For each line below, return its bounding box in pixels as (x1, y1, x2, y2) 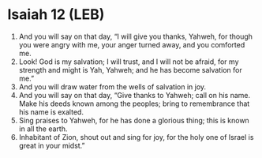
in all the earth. (18, 124, 68, 134)
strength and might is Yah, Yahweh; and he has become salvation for (18, 65, 242, 74)
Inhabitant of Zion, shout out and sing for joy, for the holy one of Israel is (18, 132, 254, 141)
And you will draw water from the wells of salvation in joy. (18, 81, 207, 92)
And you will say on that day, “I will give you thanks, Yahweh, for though (18, 32, 253, 41)
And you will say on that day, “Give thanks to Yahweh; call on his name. (18, 90, 250, 100)
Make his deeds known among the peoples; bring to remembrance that (18, 99, 250, 108)
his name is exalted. (18, 107, 84, 116)
